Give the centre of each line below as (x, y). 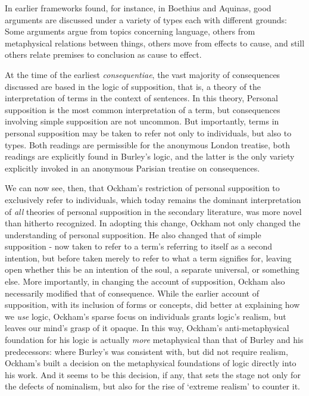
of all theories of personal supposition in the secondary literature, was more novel (153, 211)
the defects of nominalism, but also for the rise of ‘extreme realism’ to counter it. (152, 386)
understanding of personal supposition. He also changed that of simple (133, 234)
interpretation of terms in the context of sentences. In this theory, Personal (141, 98)
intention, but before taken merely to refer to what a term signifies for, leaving (148, 258)
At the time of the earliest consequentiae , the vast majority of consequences (143, 74)
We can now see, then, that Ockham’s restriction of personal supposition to (142, 188)
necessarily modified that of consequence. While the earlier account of (132, 293)
